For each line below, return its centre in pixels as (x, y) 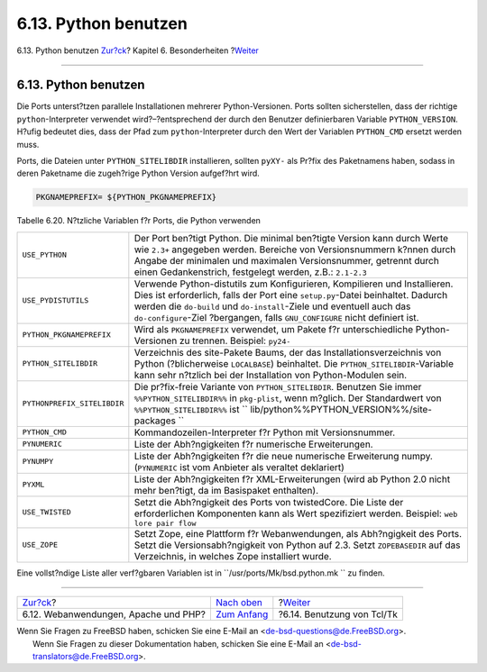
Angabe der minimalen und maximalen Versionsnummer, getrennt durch (286, 260)
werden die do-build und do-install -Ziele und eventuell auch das (272, 306)
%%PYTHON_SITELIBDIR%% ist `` (191, 409)
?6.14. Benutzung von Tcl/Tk (338, 614)
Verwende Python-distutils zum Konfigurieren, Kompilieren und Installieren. (294, 284)
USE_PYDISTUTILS (55, 300)
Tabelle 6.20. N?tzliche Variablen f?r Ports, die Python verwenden (139, 221)
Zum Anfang (242, 614)
